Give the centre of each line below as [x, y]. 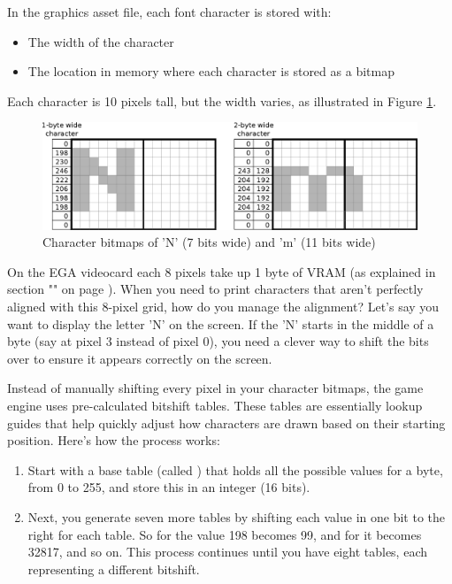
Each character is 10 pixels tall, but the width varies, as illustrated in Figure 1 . [222, 100]
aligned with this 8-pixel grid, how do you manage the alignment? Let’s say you [223, 307]
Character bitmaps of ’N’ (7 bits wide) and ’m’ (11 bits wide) [209, 242]
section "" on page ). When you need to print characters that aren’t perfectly [215, 289]
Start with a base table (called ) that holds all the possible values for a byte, [235, 469]
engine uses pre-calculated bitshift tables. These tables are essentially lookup [215, 406]
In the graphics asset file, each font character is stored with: [169, 12]
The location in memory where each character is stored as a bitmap [211, 71]
